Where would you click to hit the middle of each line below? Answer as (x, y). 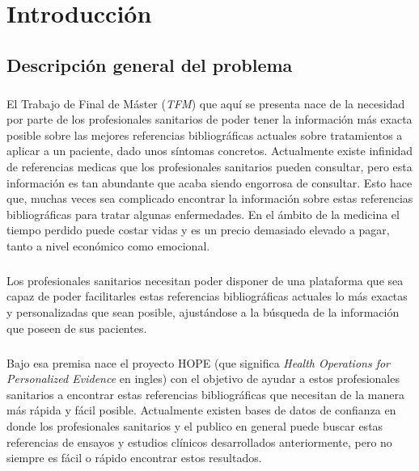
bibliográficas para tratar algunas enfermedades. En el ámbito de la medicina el (203, 214)
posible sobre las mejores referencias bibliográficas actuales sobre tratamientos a (205, 135)
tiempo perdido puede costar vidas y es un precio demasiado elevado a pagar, (198, 230)
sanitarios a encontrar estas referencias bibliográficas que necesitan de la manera (205, 394)
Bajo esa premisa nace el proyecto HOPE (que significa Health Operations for (199, 362)
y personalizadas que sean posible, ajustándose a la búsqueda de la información (203, 312)
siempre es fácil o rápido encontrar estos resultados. (134, 458)
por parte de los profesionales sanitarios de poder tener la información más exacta (209, 119)
